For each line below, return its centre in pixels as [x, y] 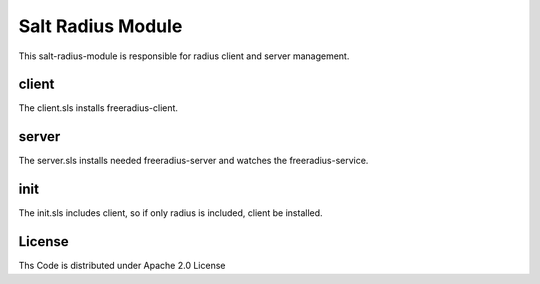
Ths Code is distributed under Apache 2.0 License [122, 266]
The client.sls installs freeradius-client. [98, 108]
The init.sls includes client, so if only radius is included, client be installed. [171, 213]
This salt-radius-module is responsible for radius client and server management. [184, 56]
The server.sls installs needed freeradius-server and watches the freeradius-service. [193, 161]
